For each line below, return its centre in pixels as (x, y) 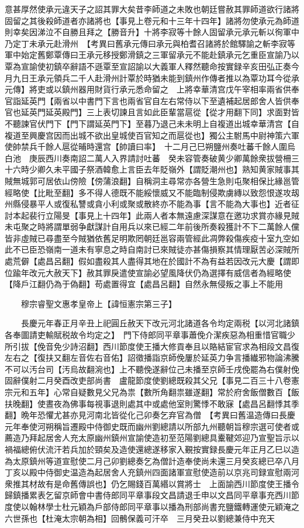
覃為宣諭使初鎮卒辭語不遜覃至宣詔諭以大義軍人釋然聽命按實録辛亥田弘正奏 (148, 66)
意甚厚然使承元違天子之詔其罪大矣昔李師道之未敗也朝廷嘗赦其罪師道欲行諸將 (152, 9)
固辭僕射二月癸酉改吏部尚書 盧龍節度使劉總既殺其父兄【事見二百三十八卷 (148, 380)
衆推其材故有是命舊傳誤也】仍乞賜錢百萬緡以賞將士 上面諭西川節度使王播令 (152, 483)
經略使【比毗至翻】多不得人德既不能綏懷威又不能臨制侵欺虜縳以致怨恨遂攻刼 (152, 192)
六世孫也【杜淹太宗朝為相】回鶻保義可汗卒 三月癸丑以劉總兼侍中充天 (140, 518)
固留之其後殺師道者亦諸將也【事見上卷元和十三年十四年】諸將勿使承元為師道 (152, 20)
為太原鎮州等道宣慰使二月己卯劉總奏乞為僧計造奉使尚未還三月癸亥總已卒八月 (152, 460)
